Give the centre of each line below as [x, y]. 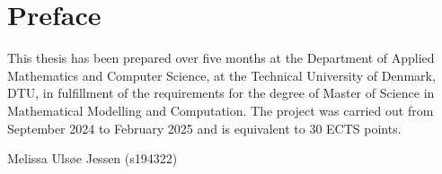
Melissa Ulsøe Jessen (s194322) [93, 158]
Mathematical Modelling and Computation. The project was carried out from [221, 110]
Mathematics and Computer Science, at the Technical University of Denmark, [221, 75]
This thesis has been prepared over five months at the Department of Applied [221, 58]
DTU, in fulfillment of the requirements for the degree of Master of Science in [221, 93]
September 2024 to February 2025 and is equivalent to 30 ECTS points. [204, 128]
